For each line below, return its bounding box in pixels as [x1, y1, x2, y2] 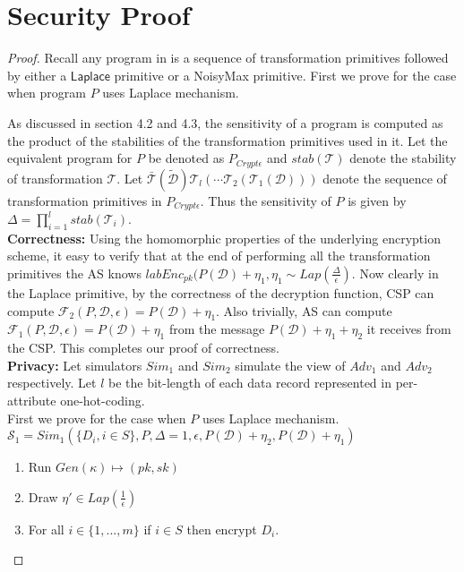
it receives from [366, 320, 451, 338]
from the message [168, 320, 265, 338]
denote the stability [349, 149, 457, 167]
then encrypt [186, 519, 257, 538]
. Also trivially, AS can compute [216, 301, 392, 320]
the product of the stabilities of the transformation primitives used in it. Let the [7, 131, 448, 149]
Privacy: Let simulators [7, 355, 142, 374]
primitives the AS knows [7, 263, 142, 282]
